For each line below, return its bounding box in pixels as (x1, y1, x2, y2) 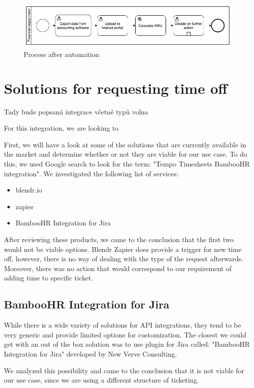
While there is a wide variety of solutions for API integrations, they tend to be (4, 320, 241, 330)
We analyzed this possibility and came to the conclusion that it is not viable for (4, 365, 244, 375)
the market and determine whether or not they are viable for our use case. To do (4, 149, 248, 159)
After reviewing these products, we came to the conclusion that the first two (4, 234, 234, 244)
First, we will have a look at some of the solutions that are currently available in (4, 139, 246, 149)
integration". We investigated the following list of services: (4, 168, 178, 178)
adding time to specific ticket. (4, 273, 93, 283)
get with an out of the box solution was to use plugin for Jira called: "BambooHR (4, 339, 250, 349)
